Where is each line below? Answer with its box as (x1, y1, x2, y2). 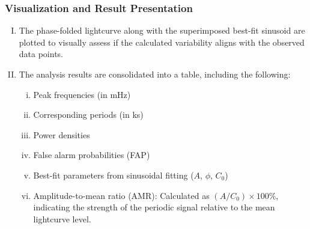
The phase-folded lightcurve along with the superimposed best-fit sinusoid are (19, 24, 305, 37)
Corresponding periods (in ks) (33, 108, 144, 121)
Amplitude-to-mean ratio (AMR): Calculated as (33, 189, 210, 201)
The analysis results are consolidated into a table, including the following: (19, 68, 291, 80)
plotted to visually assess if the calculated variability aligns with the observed (19, 35, 305, 48)
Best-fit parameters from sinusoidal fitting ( (33, 168, 194, 181)
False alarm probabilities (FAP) (33, 148, 150, 161)
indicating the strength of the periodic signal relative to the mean (33, 201, 275, 213)
